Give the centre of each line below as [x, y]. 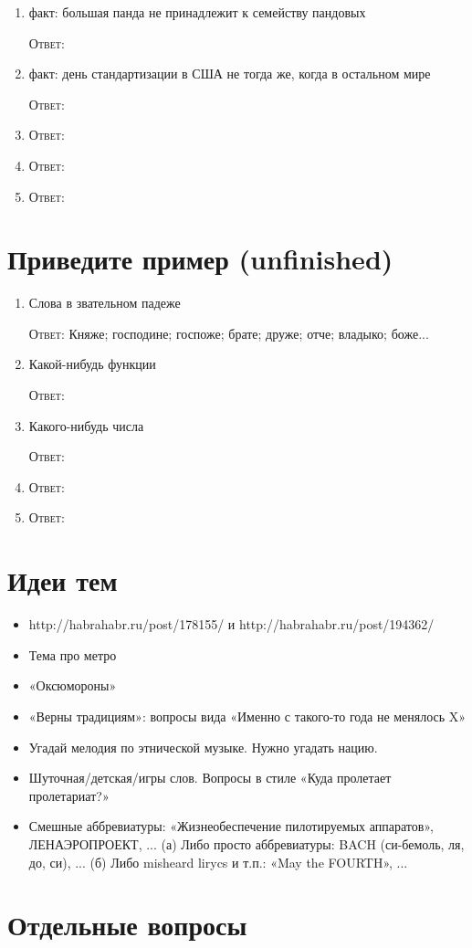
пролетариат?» [69, 795]
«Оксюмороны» [73, 685]
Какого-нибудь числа [86, 425]
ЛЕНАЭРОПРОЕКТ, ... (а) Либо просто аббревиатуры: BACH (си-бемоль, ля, [246, 843]
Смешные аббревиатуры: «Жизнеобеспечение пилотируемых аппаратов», [231, 826]
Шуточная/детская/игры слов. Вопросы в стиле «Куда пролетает [210, 778]
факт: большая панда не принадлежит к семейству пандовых [197, 12]
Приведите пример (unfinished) [200, 259]
